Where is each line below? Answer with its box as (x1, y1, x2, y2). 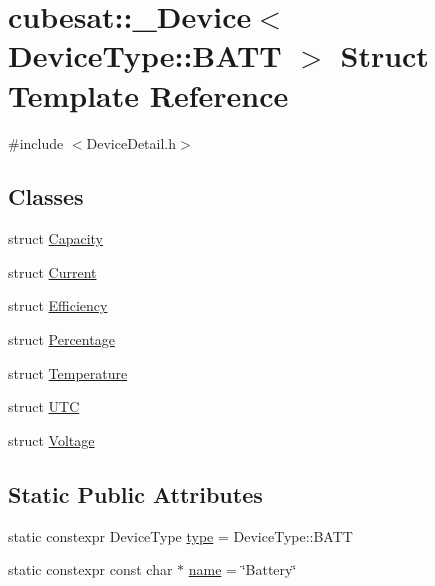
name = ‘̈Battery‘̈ (188, 559, 297, 580)
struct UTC (8, 396, 80, 417)
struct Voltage (8, 429, 95, 450)
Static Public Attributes (8, 478, 263, 509)
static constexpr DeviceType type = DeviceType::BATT (8, 525, 353, 546)
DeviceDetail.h (86, 132, 177, 153)
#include (8, 132, 64, 153)
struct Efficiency (8, 295, 108, 316)
